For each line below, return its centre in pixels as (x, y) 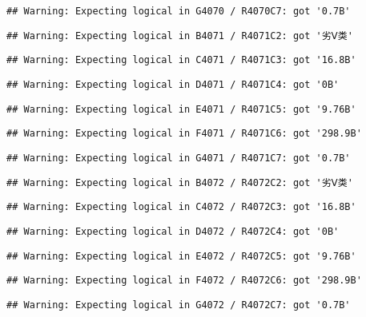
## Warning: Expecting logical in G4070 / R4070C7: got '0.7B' (179, 11)
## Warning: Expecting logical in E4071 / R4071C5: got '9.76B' (181, 109)
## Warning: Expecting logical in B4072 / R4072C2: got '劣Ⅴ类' (180, 182)
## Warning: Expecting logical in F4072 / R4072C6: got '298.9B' (184, 281)
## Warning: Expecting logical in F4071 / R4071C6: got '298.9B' (184, 134)
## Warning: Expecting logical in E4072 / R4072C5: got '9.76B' (181, 256)
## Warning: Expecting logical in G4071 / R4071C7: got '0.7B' (179, 158)
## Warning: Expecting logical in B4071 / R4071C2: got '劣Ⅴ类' (180, 36)
